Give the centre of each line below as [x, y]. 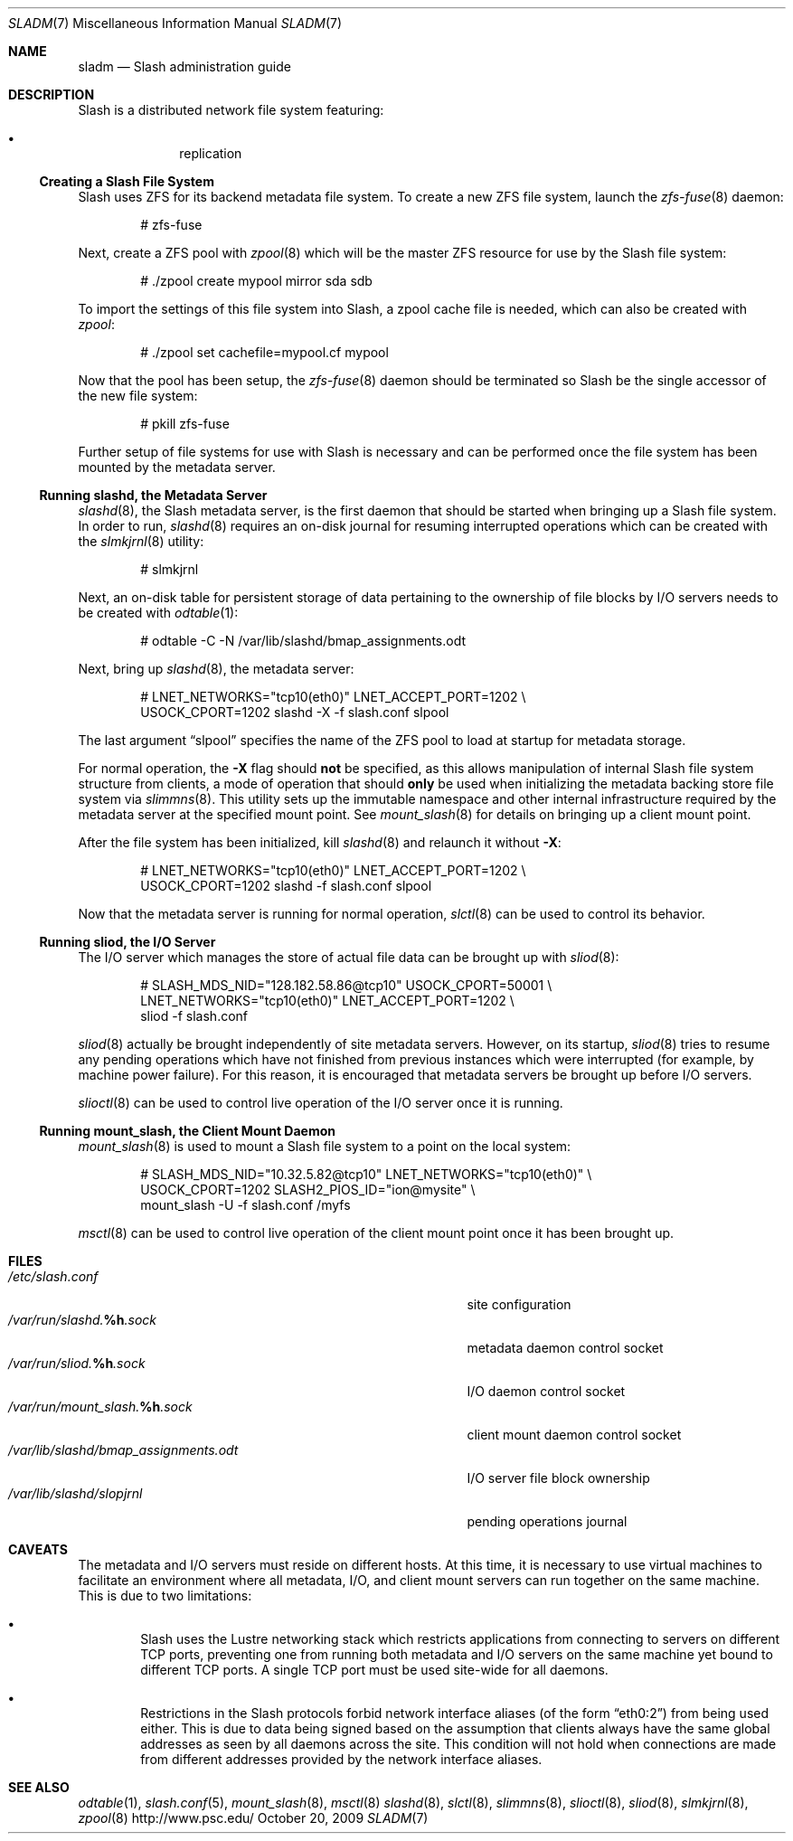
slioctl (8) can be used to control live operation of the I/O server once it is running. [321, 1103]
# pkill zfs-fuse [185, 424]
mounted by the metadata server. [177, 467]
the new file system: [138, 396]
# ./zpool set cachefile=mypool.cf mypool [264, 352]
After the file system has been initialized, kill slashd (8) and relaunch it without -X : [320, 842]
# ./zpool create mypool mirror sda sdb [256, 281]
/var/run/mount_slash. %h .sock [100, 1407]
